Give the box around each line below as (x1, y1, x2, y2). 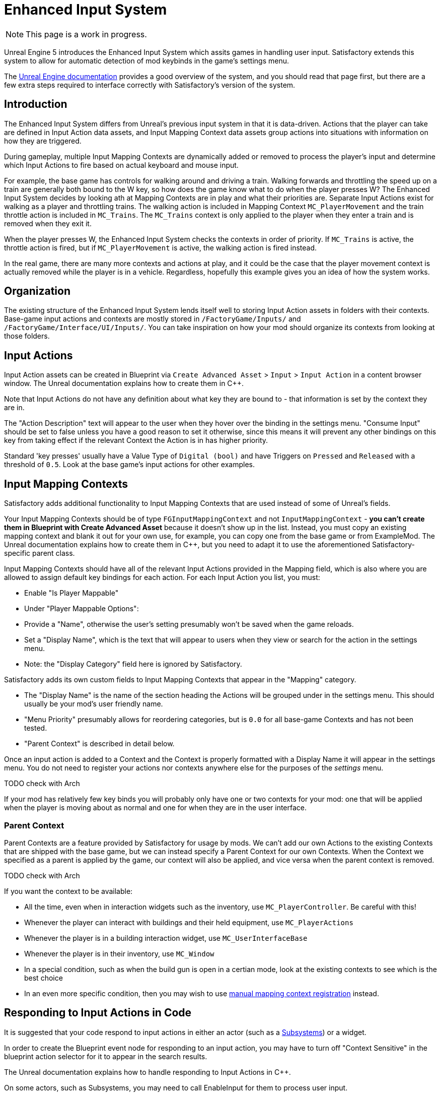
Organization (4, 285, 70, 298)
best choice (24, 973, 63, 982)
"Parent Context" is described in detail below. (24, 739, 175, 748)
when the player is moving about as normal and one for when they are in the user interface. (4, 803, 307, 812)
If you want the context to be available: (4, 886, 133, 895)
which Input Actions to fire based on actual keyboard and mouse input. (4, 160, 239, 169)
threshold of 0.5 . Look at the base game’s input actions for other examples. (4, 460, 255, 469)
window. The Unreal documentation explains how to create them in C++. (4, 379, 244, 388)
